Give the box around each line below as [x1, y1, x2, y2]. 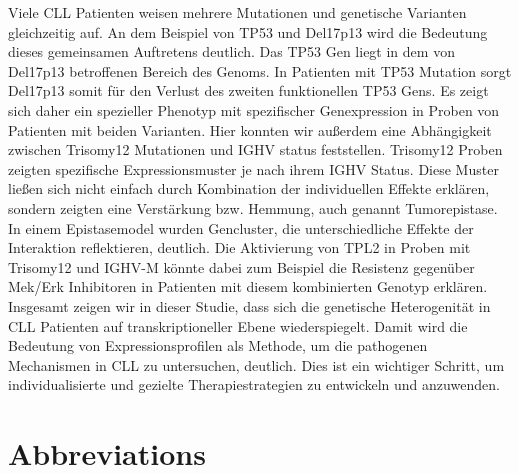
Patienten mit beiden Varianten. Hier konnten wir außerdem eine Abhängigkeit [8, 119, 492, 140]
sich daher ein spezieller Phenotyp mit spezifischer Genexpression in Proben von [8, 99, 500, 120]
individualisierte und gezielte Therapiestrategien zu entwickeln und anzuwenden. [8, 374, 500, 395]
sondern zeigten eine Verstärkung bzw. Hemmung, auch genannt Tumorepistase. [8, 197, 498, 218]
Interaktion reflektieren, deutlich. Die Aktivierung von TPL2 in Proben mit [8, 237, 471, 258]
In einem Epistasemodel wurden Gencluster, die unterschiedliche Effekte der [8, 217, 474, 238]
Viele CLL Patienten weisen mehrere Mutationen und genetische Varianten [8, 2, 467, 22]
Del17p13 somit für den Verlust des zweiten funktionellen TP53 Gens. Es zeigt [8, 80, 489, 101]
